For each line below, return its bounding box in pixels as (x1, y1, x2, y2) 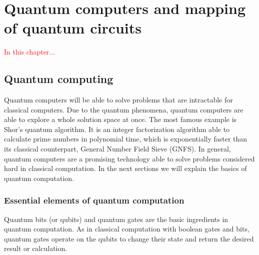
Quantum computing (4, 71, 113, 86)
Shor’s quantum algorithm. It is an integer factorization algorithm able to (4, 123, 230, 134)
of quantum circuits (4, 17, 142, 38)
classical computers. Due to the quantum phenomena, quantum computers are (4, 104, 243, 114)
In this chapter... (4, 46, 55, 57)
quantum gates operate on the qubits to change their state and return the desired (4, 233, 254, 243)
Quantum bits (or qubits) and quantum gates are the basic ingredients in (4, 213, 228, 224)
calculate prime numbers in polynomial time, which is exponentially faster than (4, 133, 247, 144)
